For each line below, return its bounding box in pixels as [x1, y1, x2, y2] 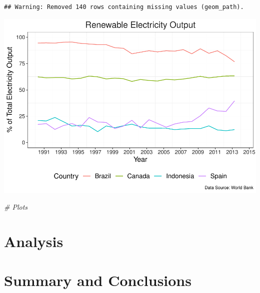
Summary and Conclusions [4, 270, 191, 291]
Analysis [4, 231, 63, 251]
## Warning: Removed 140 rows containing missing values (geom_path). [4, 3, 244, 10]
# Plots [4, 202, 28, 212]
